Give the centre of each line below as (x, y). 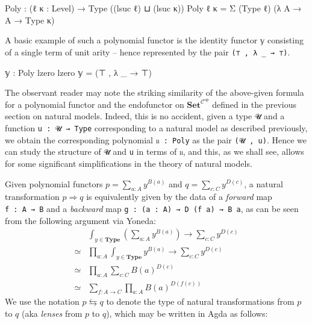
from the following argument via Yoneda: (80, 220)
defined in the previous (254, 104)
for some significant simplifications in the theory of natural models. (129, 163)
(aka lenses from (52, 313)
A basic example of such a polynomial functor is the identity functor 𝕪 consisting (154, 40)
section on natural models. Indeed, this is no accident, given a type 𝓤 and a (145, 116)
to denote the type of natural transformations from (200, 301)
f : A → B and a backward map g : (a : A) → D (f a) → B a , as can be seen (152, 208)
